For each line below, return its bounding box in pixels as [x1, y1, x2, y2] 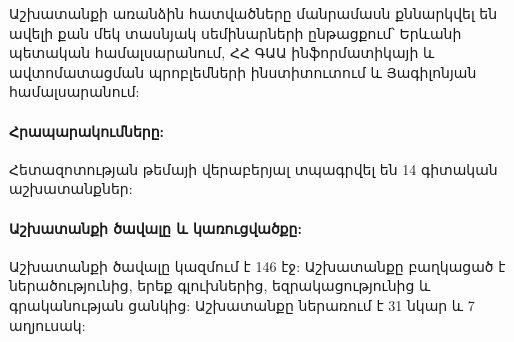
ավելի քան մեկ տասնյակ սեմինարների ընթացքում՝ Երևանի [9, 22, 462, 43]
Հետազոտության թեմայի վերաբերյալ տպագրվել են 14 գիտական [9, 158, 498, 179]
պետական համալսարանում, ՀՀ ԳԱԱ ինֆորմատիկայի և [9, 42, 435, 63]
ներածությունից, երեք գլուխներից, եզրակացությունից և [9, 275, 431, 296]
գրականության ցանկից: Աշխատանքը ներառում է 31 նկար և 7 [9, 294, 475, 315]
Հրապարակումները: [9, 120, 164, 141]
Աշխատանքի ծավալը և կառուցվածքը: [9, 217, 302, 238]
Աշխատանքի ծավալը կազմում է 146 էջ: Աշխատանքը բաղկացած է [9, 255, 506, 276]
